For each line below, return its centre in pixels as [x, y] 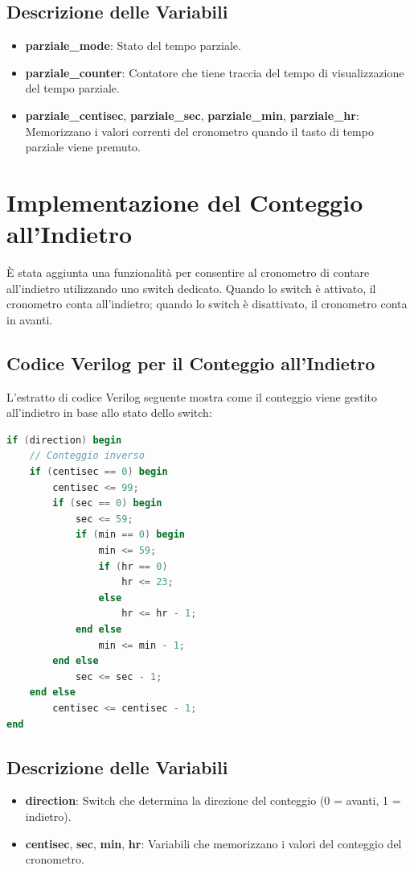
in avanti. [30, 319]
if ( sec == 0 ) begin [107, 503]
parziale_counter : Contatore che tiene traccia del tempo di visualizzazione [215, 72]
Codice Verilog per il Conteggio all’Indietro [191, 363]
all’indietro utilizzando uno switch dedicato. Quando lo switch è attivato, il [191, 288]
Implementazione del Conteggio [185, 202]
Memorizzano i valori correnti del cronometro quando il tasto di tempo [199, 131]
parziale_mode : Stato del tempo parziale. [133, 45]
